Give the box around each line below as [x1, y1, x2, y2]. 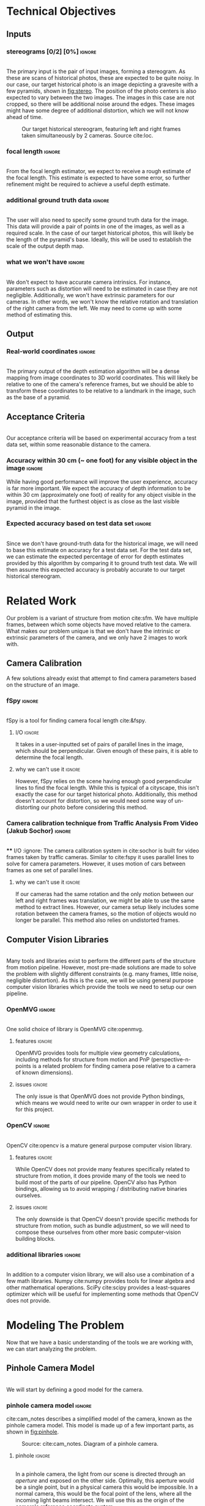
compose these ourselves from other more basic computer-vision [15, 1228, 181, 1236]
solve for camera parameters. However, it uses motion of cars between [6, 860, 185, 867]
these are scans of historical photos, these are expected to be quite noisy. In [6, 74, 199, 81]
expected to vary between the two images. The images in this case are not [6, 93, 195, 101]
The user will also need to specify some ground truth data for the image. [6, 216, 189, 224]
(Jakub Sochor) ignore [6, 826, 72, 835]
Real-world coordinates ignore [6, 347, 96, 356]
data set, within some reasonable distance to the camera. [6, 441, 151, 448]
